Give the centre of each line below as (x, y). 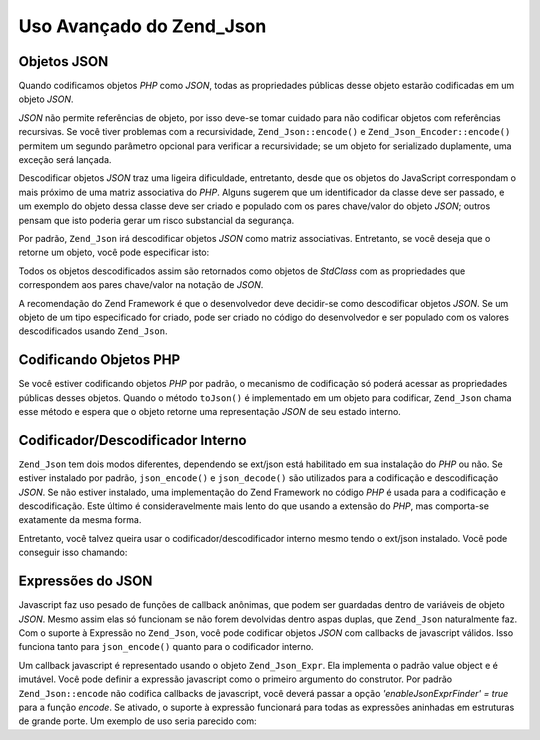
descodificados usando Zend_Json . (93, 331)
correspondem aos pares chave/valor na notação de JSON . (141, 285)
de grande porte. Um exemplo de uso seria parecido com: (137, 721)
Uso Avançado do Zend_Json (142, 26)
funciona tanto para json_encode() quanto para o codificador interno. (166, 647)
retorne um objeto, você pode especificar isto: (114, 252)
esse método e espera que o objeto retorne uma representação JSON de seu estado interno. (210, 411)
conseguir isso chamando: (73, 552)
